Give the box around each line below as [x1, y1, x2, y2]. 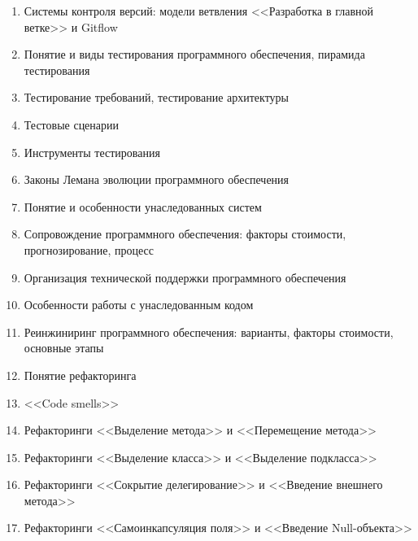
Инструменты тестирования [24, 143, 160, 160]
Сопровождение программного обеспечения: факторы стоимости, [24, 225, 346, 242]
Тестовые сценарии [24, 116, 120, 133]
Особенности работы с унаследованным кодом [24, 296, 254, 313]
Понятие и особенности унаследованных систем [24, 198, 262, 215]
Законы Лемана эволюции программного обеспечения [24, 171, 290, 188]
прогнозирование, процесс [24, 241, 154, 258]
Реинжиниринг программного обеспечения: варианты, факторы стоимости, [24, 323, 394, 340]
